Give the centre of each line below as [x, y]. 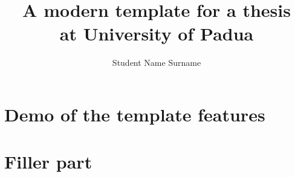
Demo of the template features [135, 114]
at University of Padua [157, 34]
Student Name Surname [157, 63]
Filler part [48, 162]
